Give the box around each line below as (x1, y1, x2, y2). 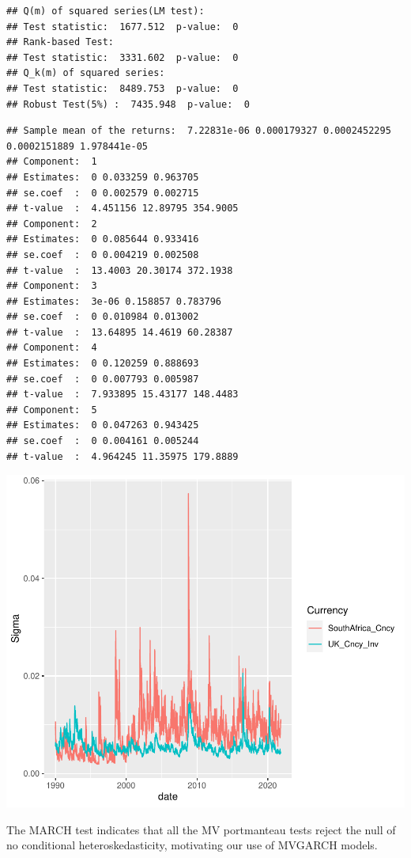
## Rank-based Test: (6, 36, 115, 48)
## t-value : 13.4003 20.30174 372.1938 (6, 264, 233, 276)
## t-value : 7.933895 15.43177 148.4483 (6, 389, 239, 401)
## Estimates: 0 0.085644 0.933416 (6, 233, 199, 245)
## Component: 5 (6, 404, 97, 416)
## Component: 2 (6, 218, 97, 230)
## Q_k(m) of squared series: (6, 67, 165, 79)
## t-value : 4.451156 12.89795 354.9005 (6, 203, 239, 214)
